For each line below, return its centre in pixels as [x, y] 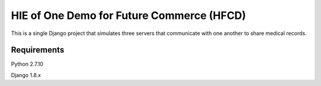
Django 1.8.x [26, 75]
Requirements [38, 50]
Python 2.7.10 [27, 64]
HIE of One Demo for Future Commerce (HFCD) [128, 15]
